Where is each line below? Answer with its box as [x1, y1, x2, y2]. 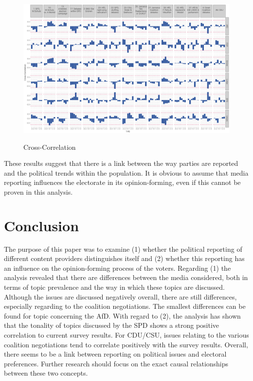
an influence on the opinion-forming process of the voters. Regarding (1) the [4, 262, 231, 273]
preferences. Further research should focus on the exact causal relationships [4, 358, 229, 368]
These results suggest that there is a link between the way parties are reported [4, 158, 238, 168]
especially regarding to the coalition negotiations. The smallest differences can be [4, 301, 246, 311]
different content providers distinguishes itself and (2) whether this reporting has [4, 253, 245, 263]
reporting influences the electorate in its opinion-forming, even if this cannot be [4, 177, 241, 187]
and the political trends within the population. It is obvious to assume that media [4, 167, 249, 178]
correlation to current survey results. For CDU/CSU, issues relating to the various [4, 330, 249, 340]
